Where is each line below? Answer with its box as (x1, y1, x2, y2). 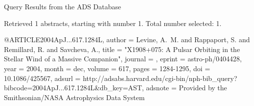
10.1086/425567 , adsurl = (4, 73, 81, 83)
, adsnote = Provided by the (142, 82, 227, 93)
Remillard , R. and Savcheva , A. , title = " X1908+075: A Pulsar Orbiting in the (4, 44, 240, 54)
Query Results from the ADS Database (4, 1, 121, 11)
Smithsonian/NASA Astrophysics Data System (4, 92, 145, 102)
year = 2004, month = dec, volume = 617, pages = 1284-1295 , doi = (4, 63, 210, 73)
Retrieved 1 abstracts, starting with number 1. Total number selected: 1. (4, 18, 222, 28)
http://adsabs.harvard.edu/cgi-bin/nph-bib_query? (83, 73, 237, 83)
